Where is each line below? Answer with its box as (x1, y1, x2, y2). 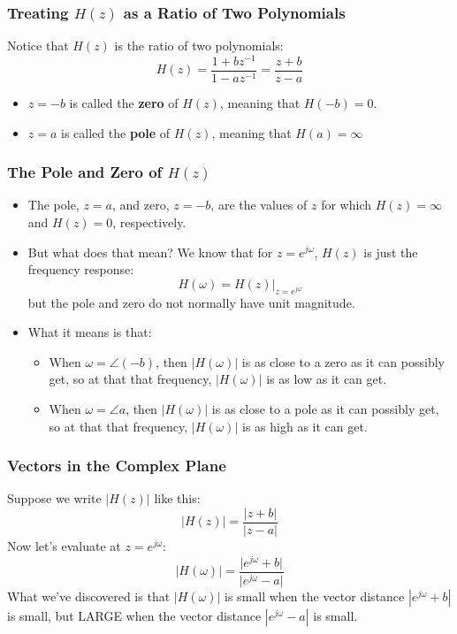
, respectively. (112, 212, 187, 231)
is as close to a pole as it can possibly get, (211, 399, 439, 417)
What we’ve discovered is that (7, 586, 171, 605)
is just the (363, 242, 418, 261)
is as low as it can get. (266, 370, 387, 388)
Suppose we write (7, 489, 102, 508)
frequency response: (27, 260, 134, 279)
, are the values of (210, 195, 308, 214)
